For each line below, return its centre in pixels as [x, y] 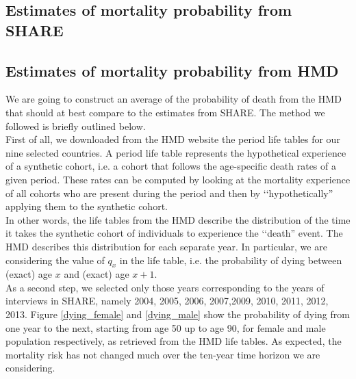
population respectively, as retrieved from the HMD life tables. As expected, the [174, 341]
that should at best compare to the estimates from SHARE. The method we [165, 112]
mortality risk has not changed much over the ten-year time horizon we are [163, 354]
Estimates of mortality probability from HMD [172, 70]
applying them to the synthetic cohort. [87, 206]
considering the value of [55, 260]
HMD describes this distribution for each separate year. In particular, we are [166, 246]
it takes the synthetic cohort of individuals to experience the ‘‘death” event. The [174, 233]
